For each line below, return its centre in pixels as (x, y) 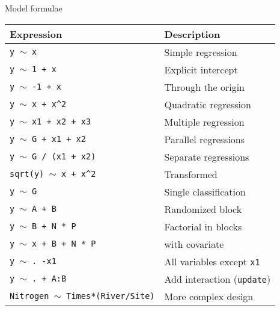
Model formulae (34, 8)
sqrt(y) (27, 174)
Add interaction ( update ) (218, 279)
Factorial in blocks (203, 226)
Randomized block (203, 209)
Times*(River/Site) (111, 296)
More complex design (209, 296)
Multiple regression (204, 122)
